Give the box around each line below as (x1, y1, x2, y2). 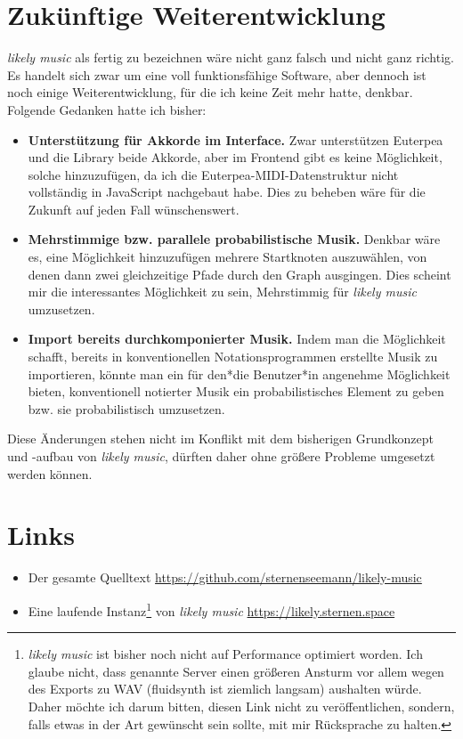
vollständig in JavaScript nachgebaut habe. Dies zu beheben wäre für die (28, 183, 426, 201)
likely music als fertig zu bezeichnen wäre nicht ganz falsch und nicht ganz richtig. (7, 48, 454, 67)
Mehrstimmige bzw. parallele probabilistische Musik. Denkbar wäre (28, 230, 441, 248)
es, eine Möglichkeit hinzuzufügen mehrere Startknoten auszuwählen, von (28, 248, 427, 266)
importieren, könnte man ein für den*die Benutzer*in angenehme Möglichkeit (28, 364, 451, 383)
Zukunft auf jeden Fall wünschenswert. (28, 199, 240, 218)
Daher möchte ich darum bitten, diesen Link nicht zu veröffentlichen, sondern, (28, 696, 455, 715)
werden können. (7, 464, 93, 483)
